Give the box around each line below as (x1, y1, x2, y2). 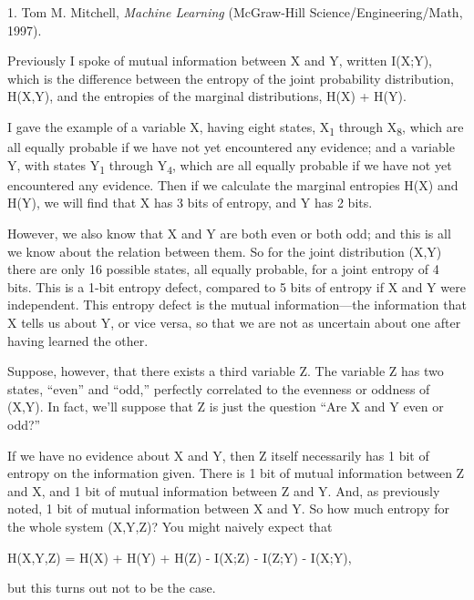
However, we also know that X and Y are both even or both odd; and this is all (7, 224, 451, 242)
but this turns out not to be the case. (7, 578, 216, 597)
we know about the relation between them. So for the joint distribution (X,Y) (7, 241, 442, 260)
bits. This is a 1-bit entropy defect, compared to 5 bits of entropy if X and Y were (7, 277, 466, 296)
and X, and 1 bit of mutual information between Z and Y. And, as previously (7, 481, 440, 500)
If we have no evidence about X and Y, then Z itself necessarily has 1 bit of (7, 445, 429, 464)
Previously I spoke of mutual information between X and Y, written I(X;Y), (7, 51, 432, 70)
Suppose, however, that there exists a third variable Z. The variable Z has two (7, 361, 444, 381)
